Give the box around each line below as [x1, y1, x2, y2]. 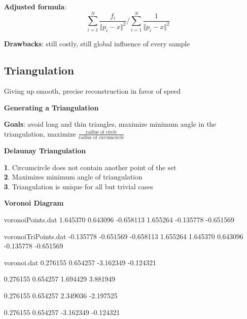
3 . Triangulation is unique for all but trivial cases [4, 181, 153, 191]
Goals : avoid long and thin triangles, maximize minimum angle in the [4, 119, 216, 129]
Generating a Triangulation [4, 102, 99, 112]
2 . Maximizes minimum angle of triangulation [4, 172, 142, 182]
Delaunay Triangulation [4, 145, 86, 156]
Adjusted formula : [4, 1, 67, 11]
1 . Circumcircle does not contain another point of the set [4, 162, 176, 172]
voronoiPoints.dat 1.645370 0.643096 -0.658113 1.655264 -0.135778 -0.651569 [4, 214, 234, 224]
